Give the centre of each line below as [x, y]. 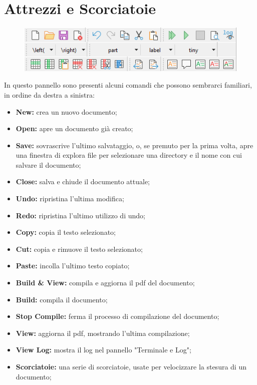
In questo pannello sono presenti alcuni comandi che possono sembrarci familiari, [128, 85]
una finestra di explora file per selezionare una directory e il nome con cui [129, 155]
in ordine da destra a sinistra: [49, 94]
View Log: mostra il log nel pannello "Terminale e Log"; [103, 350]
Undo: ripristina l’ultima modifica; [70, 199]
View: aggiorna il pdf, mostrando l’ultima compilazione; [103, 333]
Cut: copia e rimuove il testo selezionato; [79, 249]
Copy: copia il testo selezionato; [66, 232]
